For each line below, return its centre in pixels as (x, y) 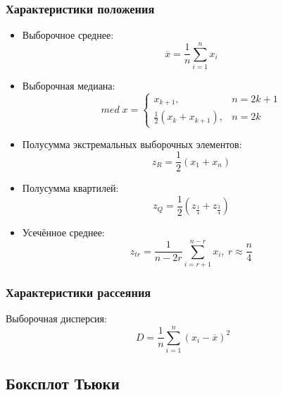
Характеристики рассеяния (78, 292)
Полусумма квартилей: (70, 188)
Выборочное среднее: (68, 35)
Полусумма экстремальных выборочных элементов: (132, 144)
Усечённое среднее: (63, 232)
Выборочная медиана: (69, 85)
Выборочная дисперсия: (56, 318)
